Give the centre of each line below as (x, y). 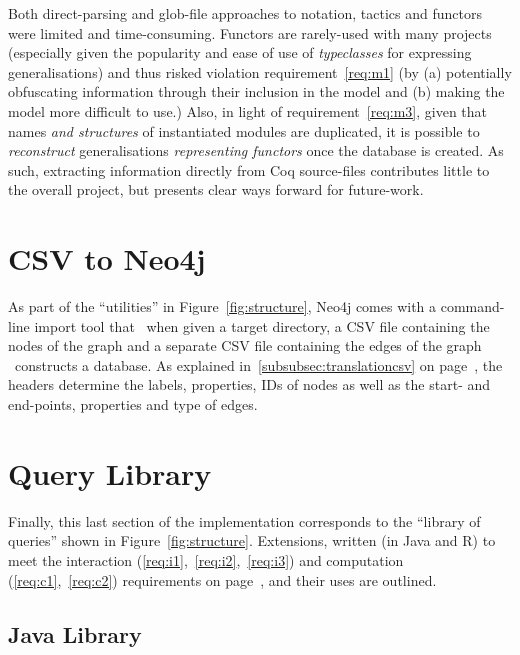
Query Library (110, 472)
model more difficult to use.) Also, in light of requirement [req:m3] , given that (248, 110)
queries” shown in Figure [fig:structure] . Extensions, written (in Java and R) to (252, 540)
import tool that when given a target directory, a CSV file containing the (262, 325)
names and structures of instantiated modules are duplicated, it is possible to (244, 130)
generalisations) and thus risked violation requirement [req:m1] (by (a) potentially (260, 71)
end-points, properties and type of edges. (133, 404)
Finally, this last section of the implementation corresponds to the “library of (244, 520)
